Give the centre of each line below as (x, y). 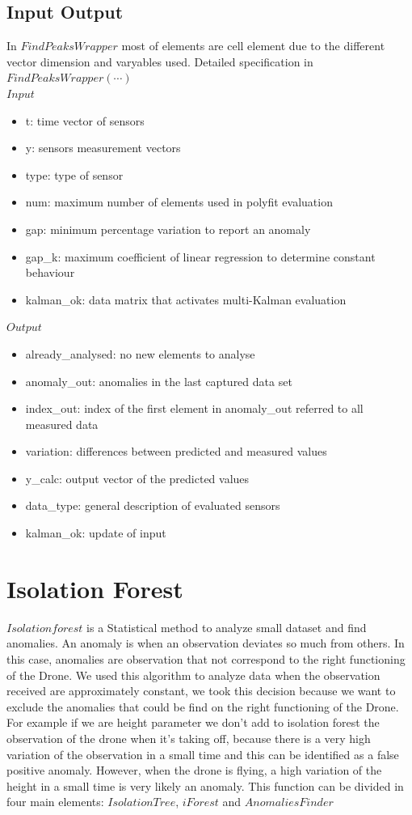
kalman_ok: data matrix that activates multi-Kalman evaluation (186, 299)
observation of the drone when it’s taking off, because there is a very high (189, 738)
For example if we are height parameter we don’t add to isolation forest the (193, 722)
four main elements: (55, 802)
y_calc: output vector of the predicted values (137, 478)
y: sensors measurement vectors (103, 148)
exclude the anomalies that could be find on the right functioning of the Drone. (203, 706)
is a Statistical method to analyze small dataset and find (227, 627)
